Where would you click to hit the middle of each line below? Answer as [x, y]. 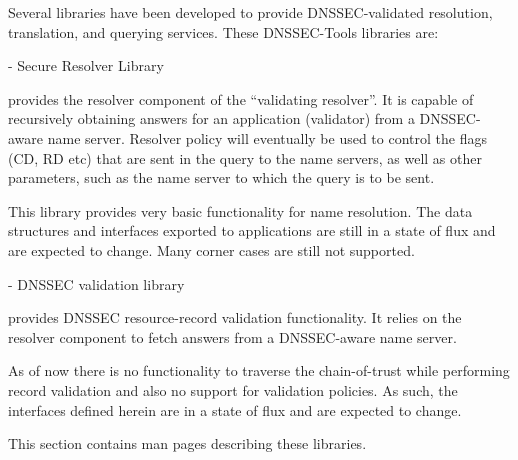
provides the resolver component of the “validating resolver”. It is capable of [241, 98]
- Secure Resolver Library [86, 65]
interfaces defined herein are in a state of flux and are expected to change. [235, 409]
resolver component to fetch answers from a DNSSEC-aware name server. [232, 336]
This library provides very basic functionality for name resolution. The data [240, 210]
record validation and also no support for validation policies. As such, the [233, 389]
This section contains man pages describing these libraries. [187, 443]
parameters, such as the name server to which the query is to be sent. [221, 177]
